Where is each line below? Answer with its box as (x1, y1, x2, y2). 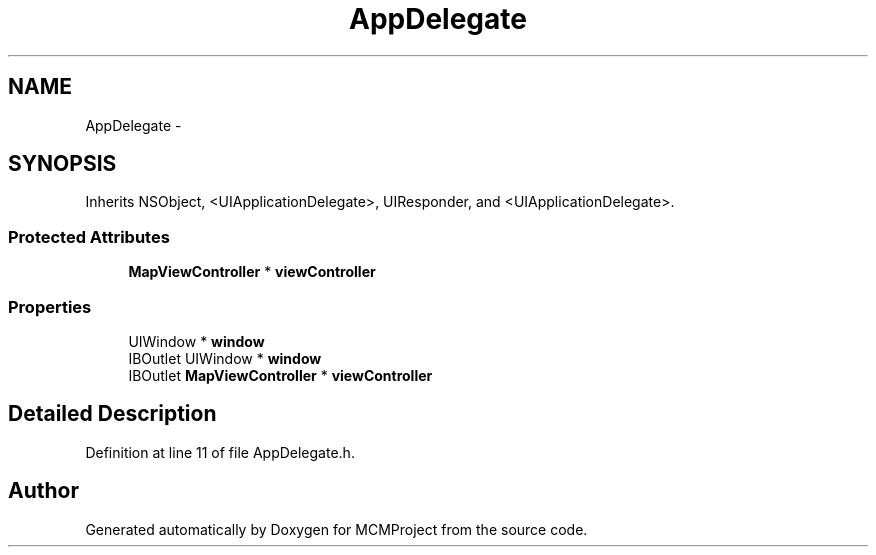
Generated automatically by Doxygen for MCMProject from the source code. (85, 520, 588, 538)
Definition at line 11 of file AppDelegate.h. (85, 443, 355, 461)
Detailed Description (8, 401, 217, 427)
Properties (8, 296, 92, 317)
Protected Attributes (8, 226, 170, 247)
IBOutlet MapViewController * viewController (128, 366, 433, 384)
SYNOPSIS (8, 151, 117, 177)
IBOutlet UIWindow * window (128, 349, 322, 367)
